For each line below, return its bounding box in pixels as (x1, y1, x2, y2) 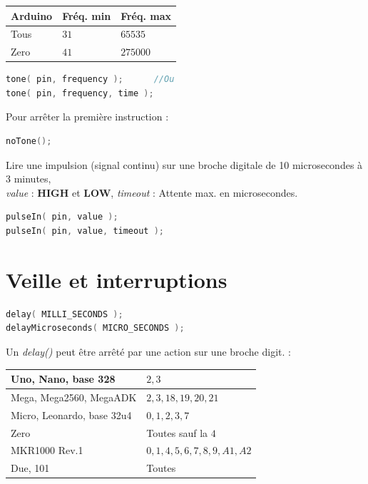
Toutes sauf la (146, 425, 208, 440)
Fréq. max (121, 8, 171, 23)
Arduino (11, 8, 53, 23)
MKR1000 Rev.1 (11, 443, 83, 458)
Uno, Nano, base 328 (11, 371, 116, 386)
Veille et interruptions (6, 264, 228, 294)
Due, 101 (11, 460, 50, 475)
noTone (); (6, 136, 52, 147)
